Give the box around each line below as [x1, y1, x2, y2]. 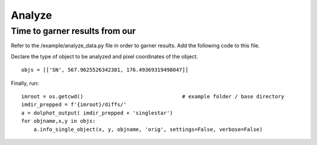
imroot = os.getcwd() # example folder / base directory [21, 93, 285, 99]
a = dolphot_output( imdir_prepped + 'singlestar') [21, 109, 173, 116]
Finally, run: [11, 80, 39, 87]
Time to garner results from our [11, 26, 136, 36]
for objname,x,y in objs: [21, 118, 96, 125]
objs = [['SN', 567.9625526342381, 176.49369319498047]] [21, 67, 189, 73]
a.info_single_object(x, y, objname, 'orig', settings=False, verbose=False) [33, 126, 263, 133]
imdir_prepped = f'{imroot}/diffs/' [21, 101, 127, 108]
